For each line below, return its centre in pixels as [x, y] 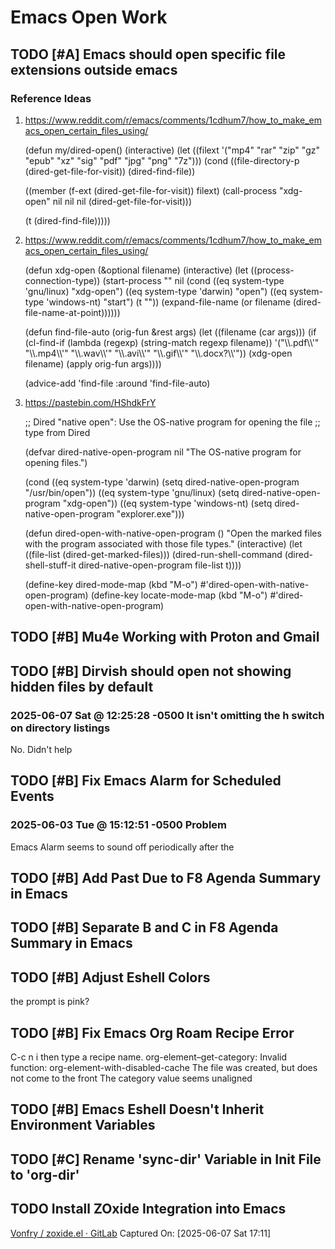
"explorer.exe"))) [150, 513]
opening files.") [56, 462]
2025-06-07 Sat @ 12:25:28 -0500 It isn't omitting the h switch [167, 715]
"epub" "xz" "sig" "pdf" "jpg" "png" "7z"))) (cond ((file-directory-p [162, 160]
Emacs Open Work [89, 17]
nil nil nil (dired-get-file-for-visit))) [122, 201]
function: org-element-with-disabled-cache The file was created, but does [164, 1068]
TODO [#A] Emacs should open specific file [148, 54]
